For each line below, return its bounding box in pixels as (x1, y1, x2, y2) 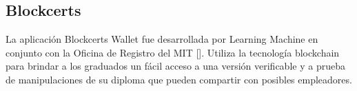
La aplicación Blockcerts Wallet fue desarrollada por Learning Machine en (6, 32, 318, 46)
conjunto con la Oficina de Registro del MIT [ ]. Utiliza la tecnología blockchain (6, 45, 340, 59)
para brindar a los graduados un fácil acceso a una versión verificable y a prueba (6, 59, 345, 73)
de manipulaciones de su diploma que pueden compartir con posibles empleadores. (6, 72, 352, 86)
